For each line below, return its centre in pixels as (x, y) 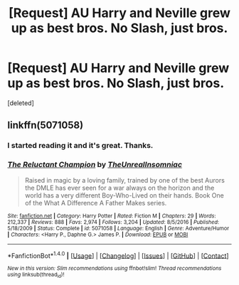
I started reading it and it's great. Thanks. (80, 146)
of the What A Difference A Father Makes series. (96, 203)
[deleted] (21, 103)
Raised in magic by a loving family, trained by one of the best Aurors (125, 180)
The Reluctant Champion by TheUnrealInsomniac (95, 165)
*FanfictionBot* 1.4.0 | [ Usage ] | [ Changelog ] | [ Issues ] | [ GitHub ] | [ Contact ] (118, 255)
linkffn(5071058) (46, 125)
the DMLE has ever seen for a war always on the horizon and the (119, 188)
